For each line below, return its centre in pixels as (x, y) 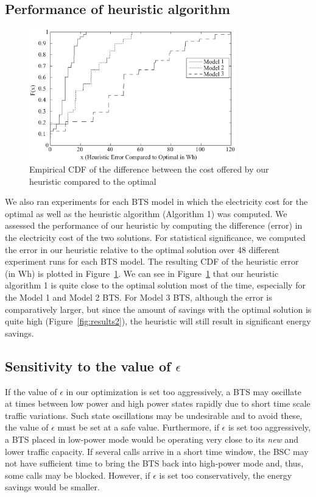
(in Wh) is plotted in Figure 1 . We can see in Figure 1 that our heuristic (142, 273)
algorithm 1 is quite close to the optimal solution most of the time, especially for (155, 285)
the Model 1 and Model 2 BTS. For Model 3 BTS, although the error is (139, 297)
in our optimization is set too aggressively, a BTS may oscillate (184, 391)
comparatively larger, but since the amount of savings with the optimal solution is (158, 309)
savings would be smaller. (52, 487)
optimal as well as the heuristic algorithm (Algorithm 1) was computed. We (146, 213)
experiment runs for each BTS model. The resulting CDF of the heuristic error (152, 261)
